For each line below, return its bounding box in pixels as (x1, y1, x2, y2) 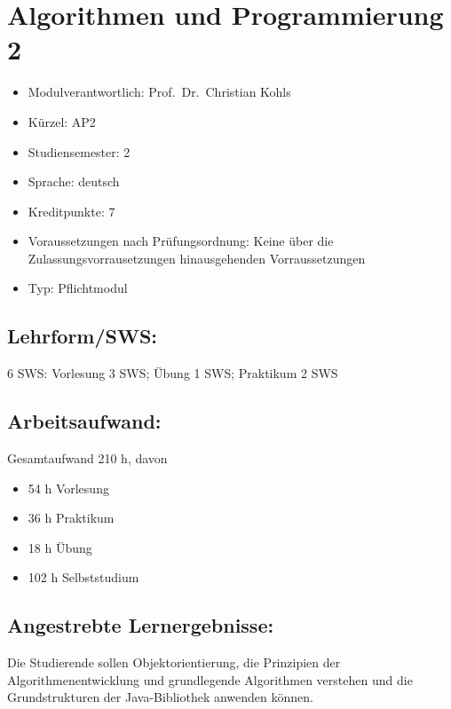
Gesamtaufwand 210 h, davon (7, 449, 168, 468)
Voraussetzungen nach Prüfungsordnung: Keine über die (28, 232, 334, 250)
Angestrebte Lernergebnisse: (7, 611, 274, 639)
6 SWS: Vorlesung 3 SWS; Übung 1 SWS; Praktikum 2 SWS (7, 364, 338, 382)
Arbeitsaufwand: (7, 407, 162, 435)
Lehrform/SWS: (7, 322, 158, 350)
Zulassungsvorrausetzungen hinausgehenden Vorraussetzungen (28, 248, 366, 267)
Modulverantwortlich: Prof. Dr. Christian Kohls (28, 83, 291, 101)
